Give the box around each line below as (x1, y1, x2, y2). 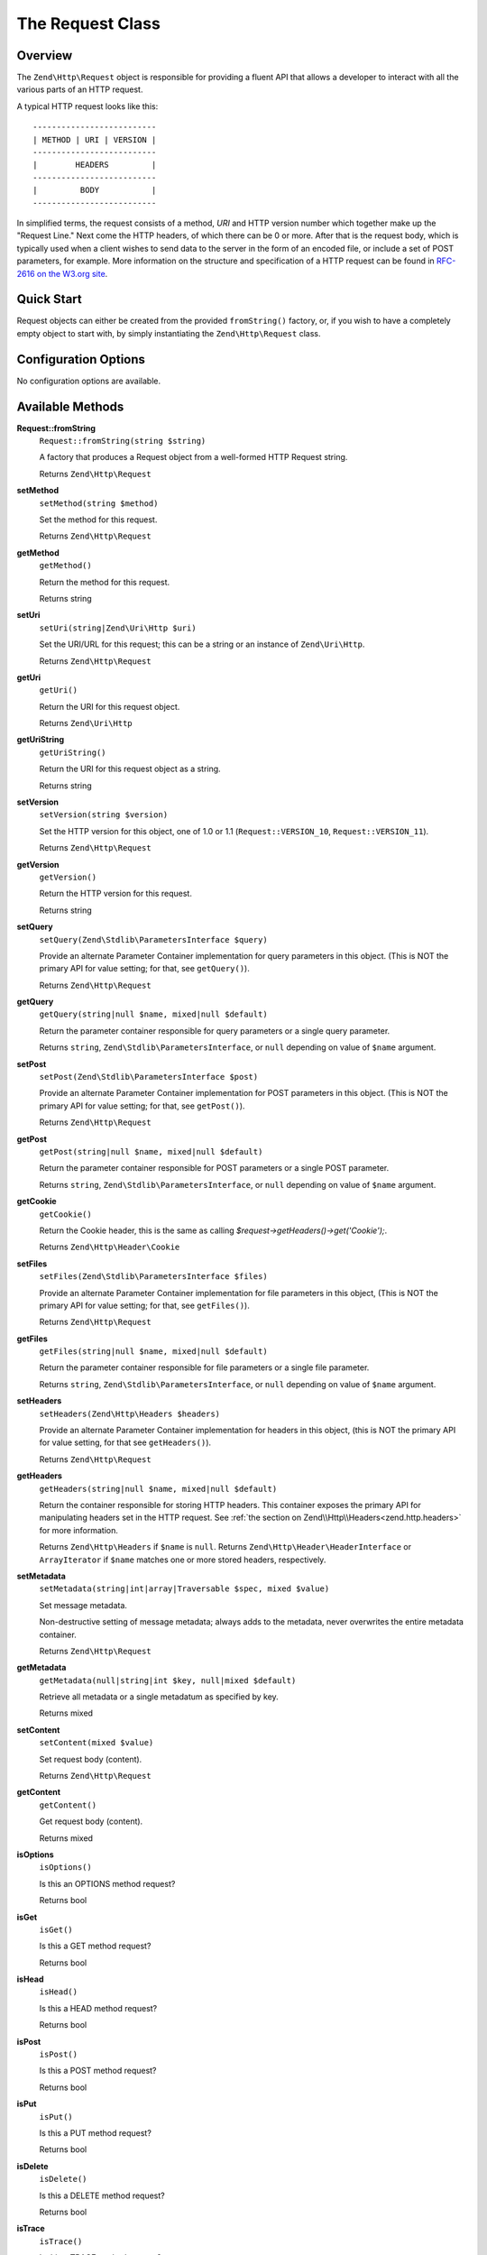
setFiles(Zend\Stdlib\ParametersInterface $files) (39, 1272, 268, 1282)
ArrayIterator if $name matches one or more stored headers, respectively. (39, 1554, 326, 1565)
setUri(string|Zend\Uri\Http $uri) (39, 622, 198, 633)
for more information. (39, 1524, 119, 1535)
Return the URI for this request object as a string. (39, 763, 221, 775)
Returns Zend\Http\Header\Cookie (39, 1241, 180, 1253)
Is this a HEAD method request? (39, 2002, 158, 2013)
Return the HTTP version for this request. (39, 888, 193, 899)
